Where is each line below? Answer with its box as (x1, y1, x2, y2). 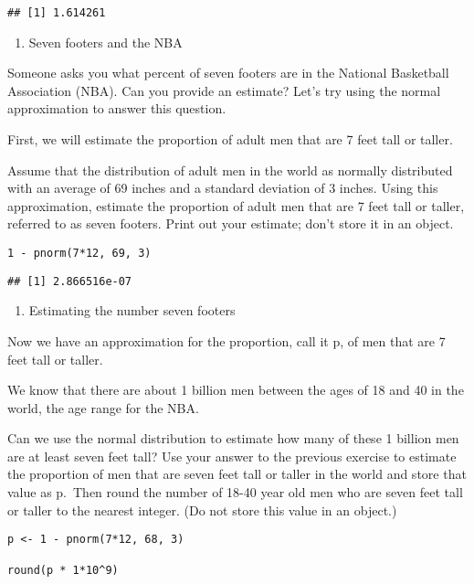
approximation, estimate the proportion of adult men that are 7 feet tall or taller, (7, 196, 465, 215)
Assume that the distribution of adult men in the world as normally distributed (7, 160, 453, 179)
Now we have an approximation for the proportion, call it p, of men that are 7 (7, 331, 446, 350)
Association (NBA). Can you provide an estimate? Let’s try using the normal (7, 80, 441, 100)
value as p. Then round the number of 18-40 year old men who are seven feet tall (7, 483, 463, 502)
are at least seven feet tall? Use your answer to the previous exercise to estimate (7, 446, 457, 465)
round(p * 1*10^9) (7, 563, 119, 577)
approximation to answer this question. (7, 99, 226, 118)
